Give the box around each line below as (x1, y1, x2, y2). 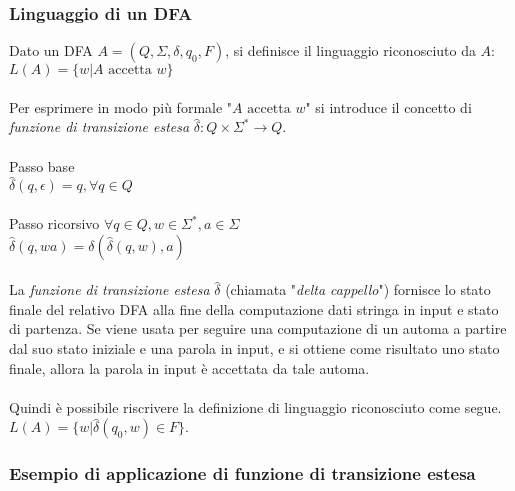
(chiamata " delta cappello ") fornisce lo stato (225, 279, 491, 300)
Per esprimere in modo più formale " (9, 96, 233, 117)
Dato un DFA (9, 40, 93, 61)
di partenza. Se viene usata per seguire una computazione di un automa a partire (9, 318, 507, 339)
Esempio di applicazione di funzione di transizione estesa (9, 461, 476, 486)
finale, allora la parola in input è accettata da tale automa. (9, 357, 370, 378)
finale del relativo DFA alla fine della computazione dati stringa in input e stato (9, 298, 499, 319)
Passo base (9, 155, 75, 176)
